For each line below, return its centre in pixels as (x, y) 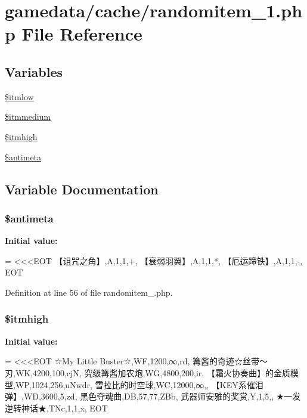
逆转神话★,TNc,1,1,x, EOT (56, 408)
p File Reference (74, 34)
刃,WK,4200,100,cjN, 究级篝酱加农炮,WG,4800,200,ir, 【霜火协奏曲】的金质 (148, 372)
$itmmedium (28, 117)
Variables (34, 71)
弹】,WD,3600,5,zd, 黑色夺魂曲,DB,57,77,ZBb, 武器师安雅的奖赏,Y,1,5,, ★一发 (153, 396)
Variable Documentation (82, 189)
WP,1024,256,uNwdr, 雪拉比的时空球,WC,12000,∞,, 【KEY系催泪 (139, 384)
